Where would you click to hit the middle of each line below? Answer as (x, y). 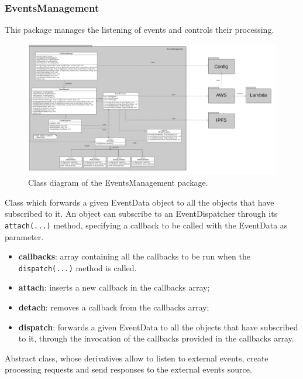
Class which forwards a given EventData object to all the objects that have (140, 202)
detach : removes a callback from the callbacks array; (114, 307)
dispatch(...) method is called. (78, 267)
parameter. (24, 236)
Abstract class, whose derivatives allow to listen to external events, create (137, 358)
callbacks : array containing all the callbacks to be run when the (134, 256)
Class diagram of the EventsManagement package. (118, 182)
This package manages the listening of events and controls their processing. (140, 30)
